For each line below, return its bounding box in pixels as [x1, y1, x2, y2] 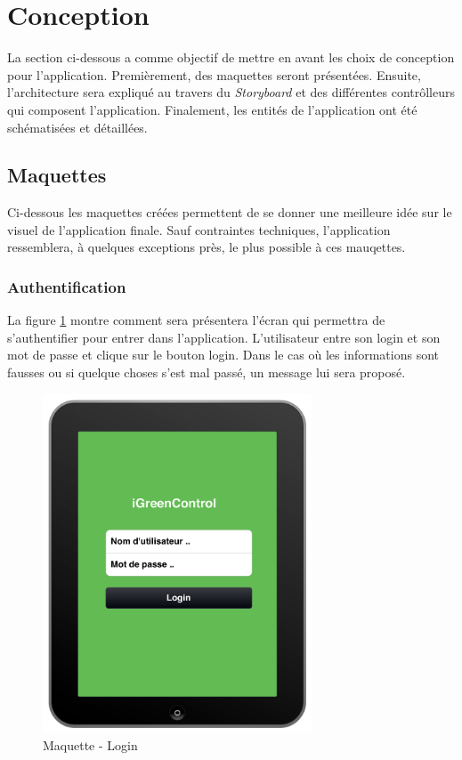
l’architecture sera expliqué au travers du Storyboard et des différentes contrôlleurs [7, 83, 456, 101]
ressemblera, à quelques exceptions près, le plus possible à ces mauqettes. [7, 238, 406, 256]
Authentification [7, 276, 126, 297]
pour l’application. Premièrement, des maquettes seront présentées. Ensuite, [7, 65, 421, 84]
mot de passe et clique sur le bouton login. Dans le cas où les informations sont [7, 345, 440, 364]
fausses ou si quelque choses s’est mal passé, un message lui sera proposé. [7, 363, 406, 382]
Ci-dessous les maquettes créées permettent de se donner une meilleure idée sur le [7, 203, 452, 222]
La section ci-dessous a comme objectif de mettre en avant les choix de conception [7, 48, 455, 67]
